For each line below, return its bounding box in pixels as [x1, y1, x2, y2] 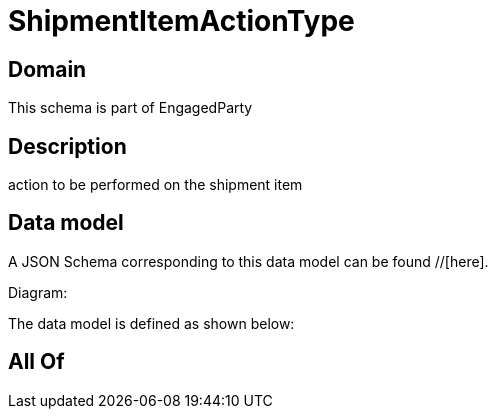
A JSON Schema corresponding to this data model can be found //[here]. [8, 252, 489, 270]
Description [8, 133, 127, 159]
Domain [8, 56, 87, 82]
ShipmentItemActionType [8, 4, 355, 38]
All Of [8, 349, 65, 375]
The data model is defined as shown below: [8, 314, 295, 332]
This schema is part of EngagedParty [8, 99, 253, 117]
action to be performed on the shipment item [8, 176, 303, 194]
